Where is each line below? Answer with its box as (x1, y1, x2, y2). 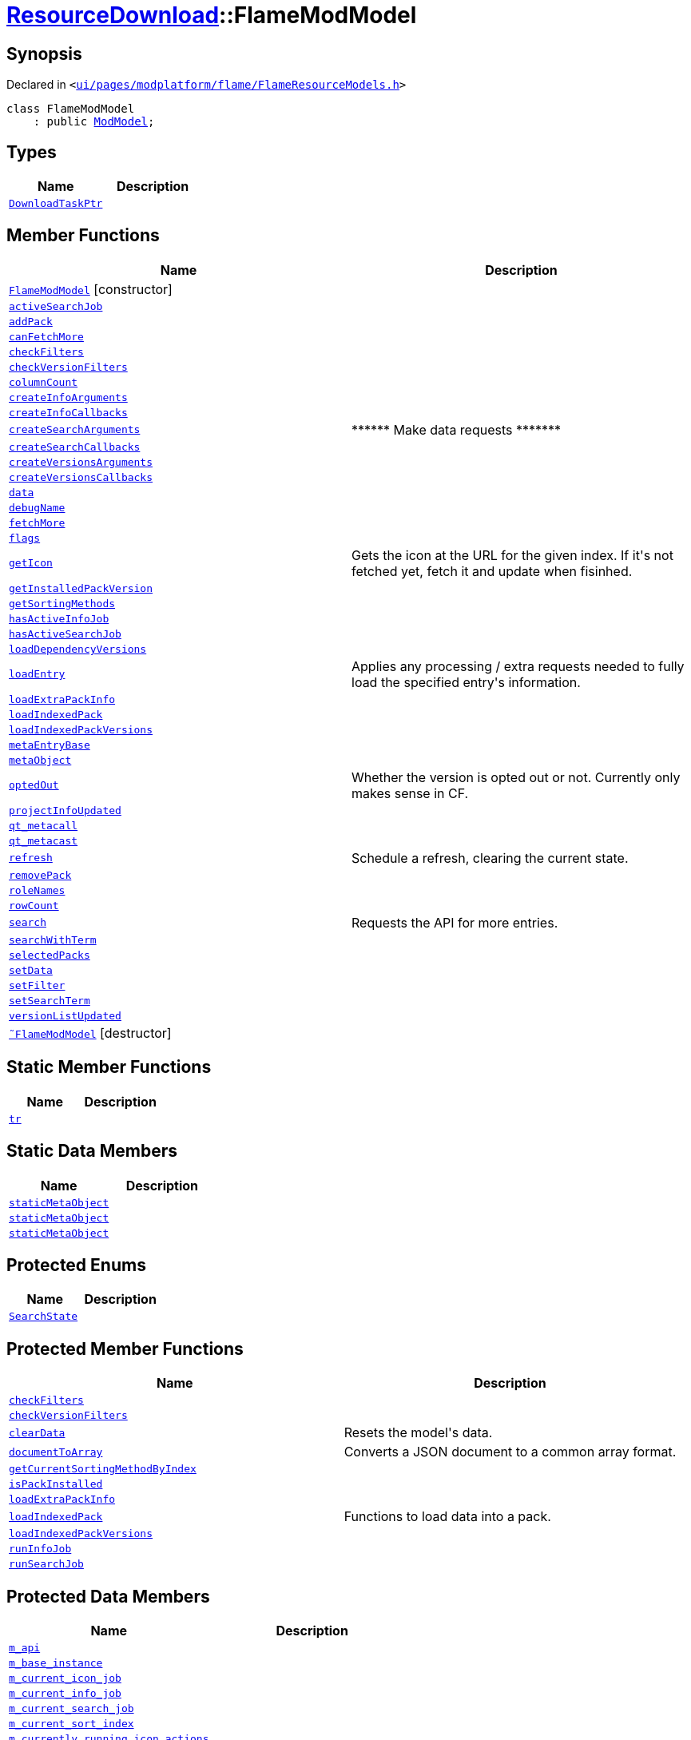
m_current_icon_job (9, 1672, 121, 1685)
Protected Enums (6, 1254, 146, 1275)
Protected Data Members (6, 1586, 210, 1607)
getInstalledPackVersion (9, 582, 153, 594)
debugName (9, 501, 66, 514)
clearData (9, 1426, 66, 1439)
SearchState (9, 1310, 78, 1323)
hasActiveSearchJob (9, 627, 121, 640)
